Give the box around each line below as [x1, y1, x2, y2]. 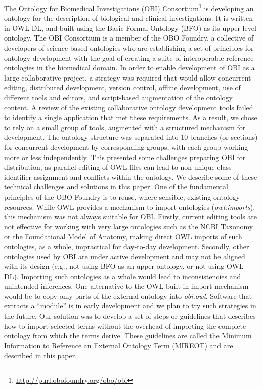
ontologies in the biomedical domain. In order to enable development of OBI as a [4, 62, 255, 73]
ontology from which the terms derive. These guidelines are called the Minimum [4, 330, 252, 341]
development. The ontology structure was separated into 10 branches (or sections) [4, 132, 258, 142]
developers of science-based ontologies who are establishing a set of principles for [4, 43, 254, 53]
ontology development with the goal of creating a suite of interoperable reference [4, 52, 254, 63]
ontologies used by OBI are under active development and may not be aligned [4, 251, 245, 261]
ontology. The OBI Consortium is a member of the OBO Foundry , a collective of [4, 32, 254, 43]
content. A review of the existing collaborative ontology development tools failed [4, 102, 253, 112]
